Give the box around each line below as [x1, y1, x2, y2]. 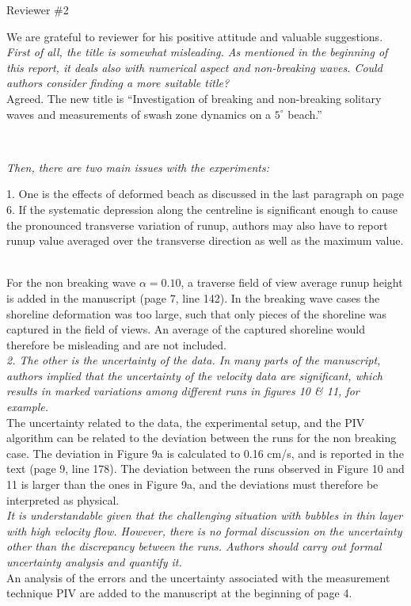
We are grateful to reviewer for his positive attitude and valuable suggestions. [6, 28, 383, 44]
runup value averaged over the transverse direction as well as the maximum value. [6, 232, 404, 249]
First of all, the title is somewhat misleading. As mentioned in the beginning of [6, 44, 388, 60]
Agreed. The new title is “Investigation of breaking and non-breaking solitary [6, 90, 382, 106]
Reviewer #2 [6, 2, 69, 17]
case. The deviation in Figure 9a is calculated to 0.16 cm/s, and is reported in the [6, 444, 404, 461]
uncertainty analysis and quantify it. [6, 554, 182, 570]
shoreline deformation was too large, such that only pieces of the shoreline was [6, 305, 387, 322]
